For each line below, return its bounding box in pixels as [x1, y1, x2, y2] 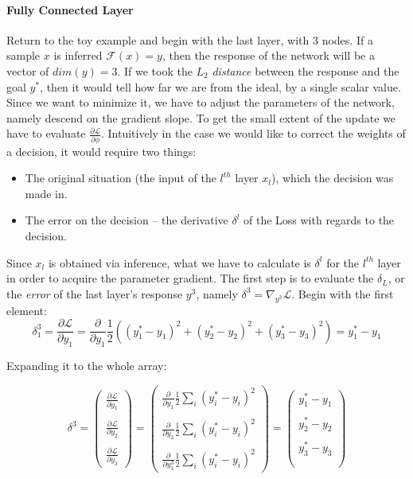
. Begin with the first [291, 285, 394, 302]
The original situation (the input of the [25, 169, 216, 186]
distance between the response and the [212, 62, 399, 79]
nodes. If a [321, 31, 373, 48]
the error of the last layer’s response [6, 285, 183, 302]
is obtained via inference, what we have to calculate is [48, 254, 311, 271]
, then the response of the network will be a [162, 47, 375, 64]
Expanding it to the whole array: [6, 357, 167, 374]
